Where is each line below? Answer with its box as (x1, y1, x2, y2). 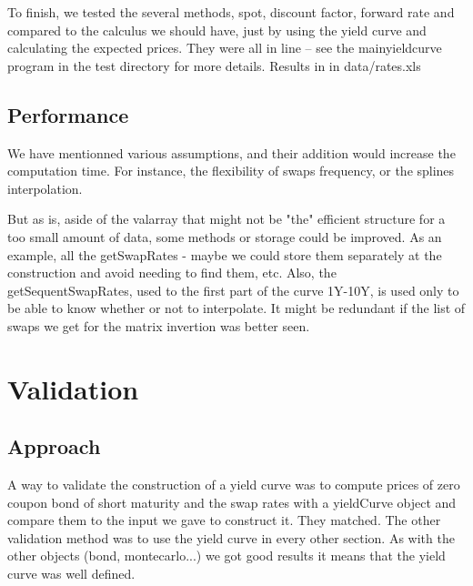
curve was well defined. (7, 564, 136, 583)
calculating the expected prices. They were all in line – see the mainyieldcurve (7, 38, 442, 57)
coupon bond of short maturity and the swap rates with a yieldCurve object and (7, 492, 457, 511)
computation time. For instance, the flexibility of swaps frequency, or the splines (7, 161, 455, 180)
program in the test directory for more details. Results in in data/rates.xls (7, 56, 421, 75)
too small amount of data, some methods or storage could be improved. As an (7, 227, 442, 246)
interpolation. (7, 178, 83, 197)
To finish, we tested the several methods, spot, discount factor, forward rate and (7, 3, 455, 21)
